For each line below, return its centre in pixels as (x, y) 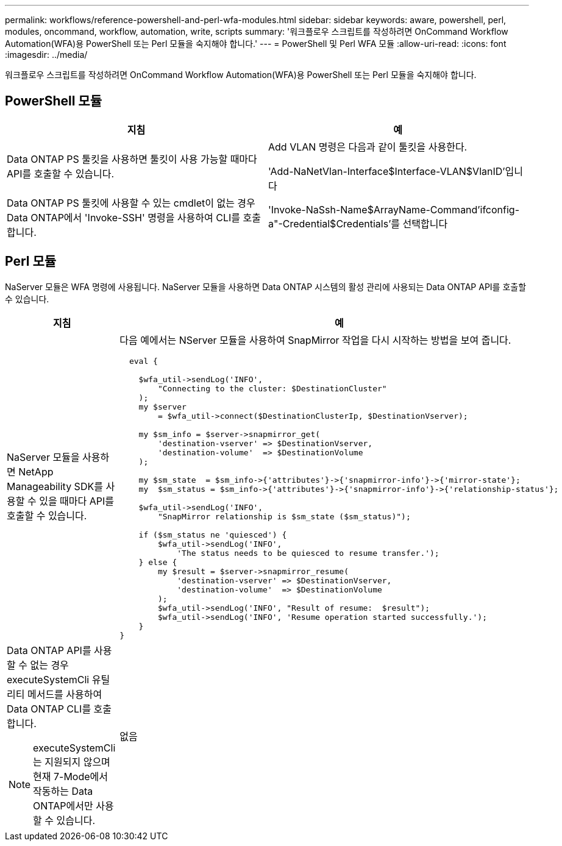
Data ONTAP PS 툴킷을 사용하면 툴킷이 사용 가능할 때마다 (132, 159)
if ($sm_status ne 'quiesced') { (213, 535)
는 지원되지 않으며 (72, 762)
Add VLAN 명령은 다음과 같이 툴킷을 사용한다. (368, 147)
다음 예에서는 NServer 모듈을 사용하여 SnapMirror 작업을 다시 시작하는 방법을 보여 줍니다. (315, 340)
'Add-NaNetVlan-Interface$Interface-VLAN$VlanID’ (387, 171)
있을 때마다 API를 (77, 501)
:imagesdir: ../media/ (46, 55)
